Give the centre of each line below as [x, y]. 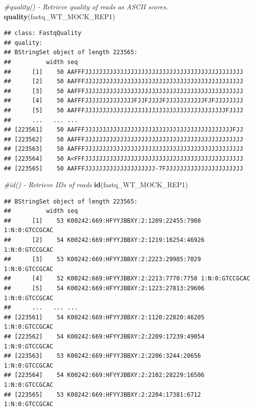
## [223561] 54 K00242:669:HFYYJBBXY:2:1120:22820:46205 [104, 317]
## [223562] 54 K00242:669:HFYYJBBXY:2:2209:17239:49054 [104, 337]
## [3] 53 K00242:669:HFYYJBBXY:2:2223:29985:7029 [102, 259]
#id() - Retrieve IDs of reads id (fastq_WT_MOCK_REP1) [96, 185]
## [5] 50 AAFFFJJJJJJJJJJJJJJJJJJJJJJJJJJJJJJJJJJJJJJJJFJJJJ [124, 110]
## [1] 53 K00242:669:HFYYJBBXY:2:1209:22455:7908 [102, 221]
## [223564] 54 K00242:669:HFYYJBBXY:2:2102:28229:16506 [104, 375]
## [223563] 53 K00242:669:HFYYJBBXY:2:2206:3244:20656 [102, 356]
